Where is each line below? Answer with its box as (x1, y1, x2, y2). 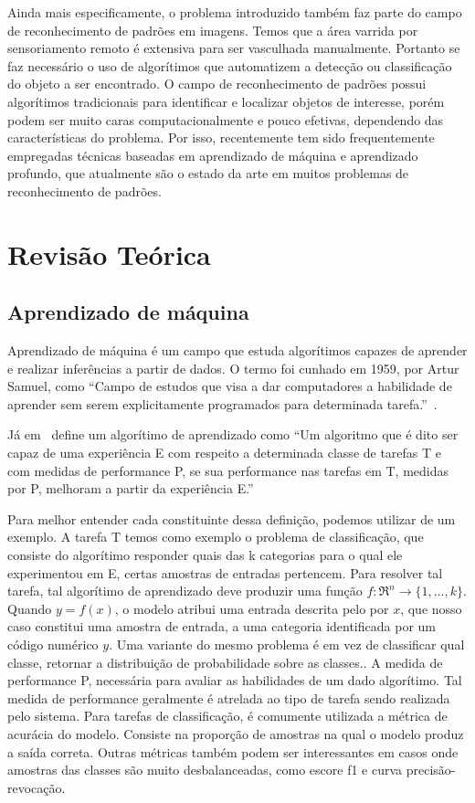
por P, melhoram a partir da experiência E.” (7, 479, 254, 498)
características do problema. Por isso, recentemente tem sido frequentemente (7, 128, 435, 147)
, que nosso (400, 598, 462, 618)
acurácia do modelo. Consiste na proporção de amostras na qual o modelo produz (7, 724, 464, 743)
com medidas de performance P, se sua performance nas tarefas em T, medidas (7, 460, 449, 480)
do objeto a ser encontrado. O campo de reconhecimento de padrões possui (7, 74, 427, 93)
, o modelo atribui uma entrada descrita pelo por (114, 598, 389, 618)
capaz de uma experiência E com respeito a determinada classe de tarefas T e (7, 443, 442, 462)
